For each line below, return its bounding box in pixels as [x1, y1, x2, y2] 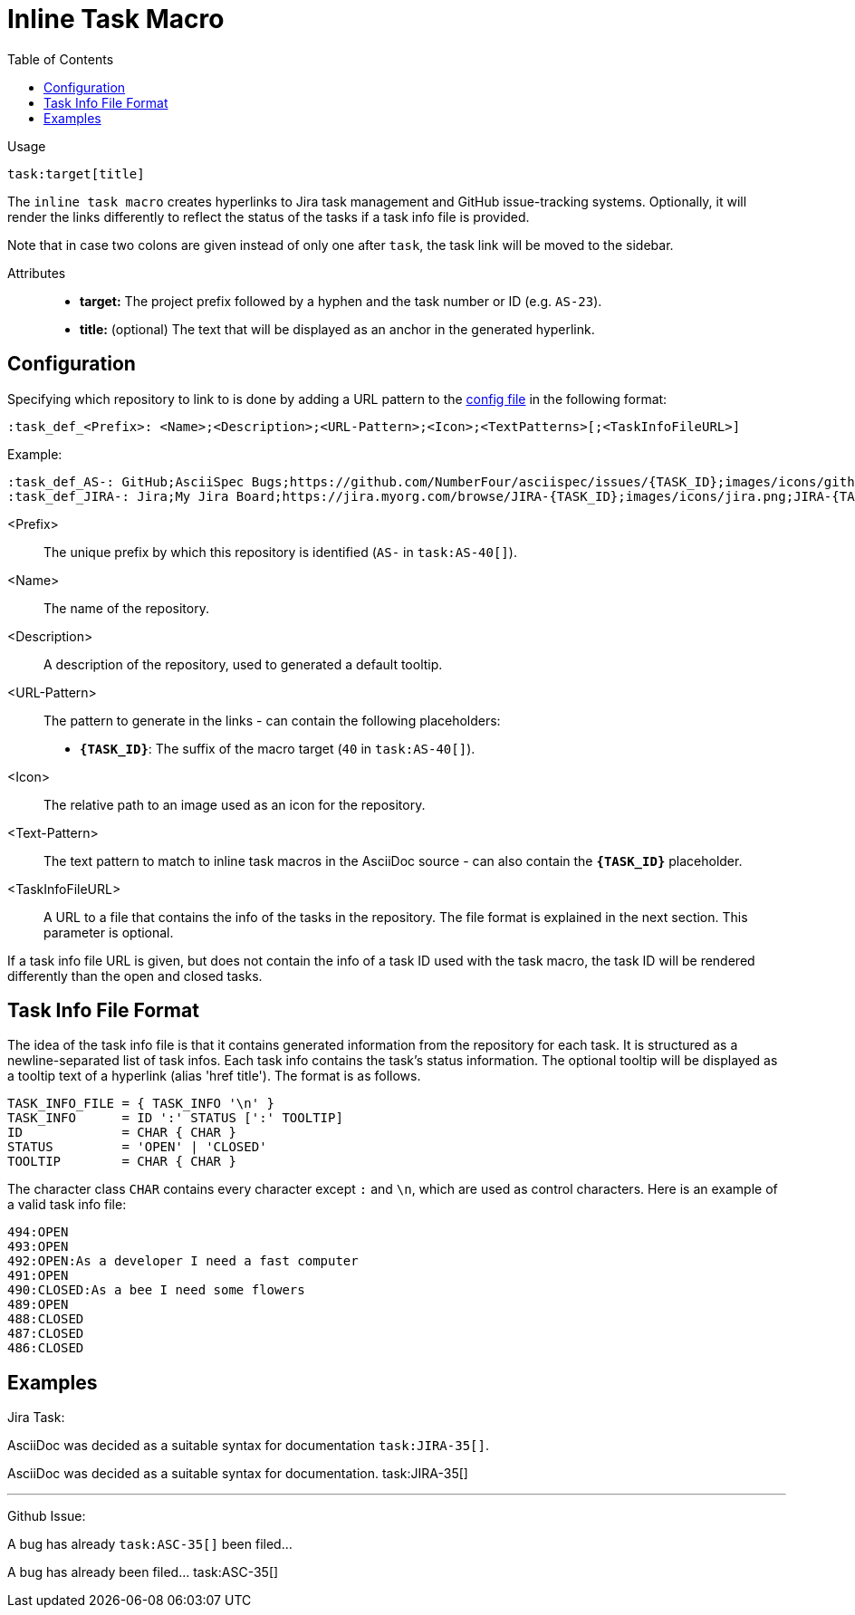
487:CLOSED [7, 1326, 84, 1341]
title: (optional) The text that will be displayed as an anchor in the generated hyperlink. [80, 321, 595, 337]
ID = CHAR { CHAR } [7, 1125, 236, 1140]
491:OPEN [7, 1268, 69, 1283]
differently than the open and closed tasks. [7, 967, 263, 984]
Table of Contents [7, 51, 114, 67]
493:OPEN [7, 1239, 69, 1255]
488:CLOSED [7, 1312, 84, 1327]
